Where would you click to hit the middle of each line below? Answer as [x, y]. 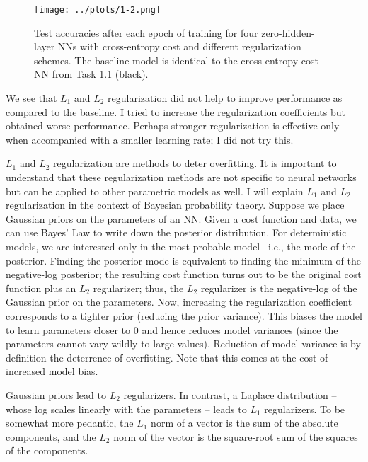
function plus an [41, 288]
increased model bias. [52, 371]
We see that [31, 98]
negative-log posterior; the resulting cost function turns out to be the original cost [184, 274]
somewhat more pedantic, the [70, 423]
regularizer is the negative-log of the [279, 288]
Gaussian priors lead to [56, 394]
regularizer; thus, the [138, 288]
